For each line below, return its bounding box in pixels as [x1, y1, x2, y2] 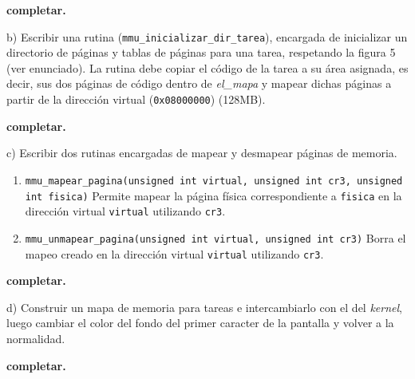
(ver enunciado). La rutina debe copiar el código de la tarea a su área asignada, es [6, 59, 409, 76]
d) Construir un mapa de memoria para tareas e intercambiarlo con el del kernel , [6, 298, 402, 315]
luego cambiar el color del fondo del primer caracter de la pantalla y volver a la [6, 314, 394, 331]
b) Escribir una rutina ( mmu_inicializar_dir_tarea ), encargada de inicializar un [6, 28, 408, 45]
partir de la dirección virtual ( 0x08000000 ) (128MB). [6, 91, 266, 108]
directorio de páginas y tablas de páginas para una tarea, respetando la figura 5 [6, 44, 396, 61]
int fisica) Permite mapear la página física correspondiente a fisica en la [25, 187, 402, 203]
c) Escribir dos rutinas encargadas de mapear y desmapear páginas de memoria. [6, 144, 397, 161]
